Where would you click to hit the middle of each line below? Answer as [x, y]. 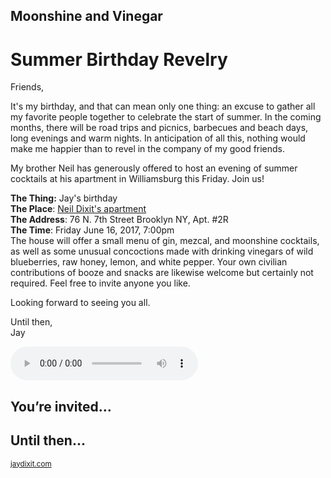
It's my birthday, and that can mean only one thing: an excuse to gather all [163, 106]
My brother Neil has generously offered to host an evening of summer [154, 168]
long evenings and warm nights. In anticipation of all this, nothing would [158, 138]
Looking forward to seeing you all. [80, 303]
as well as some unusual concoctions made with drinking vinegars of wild [162, 251]
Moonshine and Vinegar [86, 16]
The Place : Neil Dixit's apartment [78, 209]
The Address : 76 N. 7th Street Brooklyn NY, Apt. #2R [119, 220]
